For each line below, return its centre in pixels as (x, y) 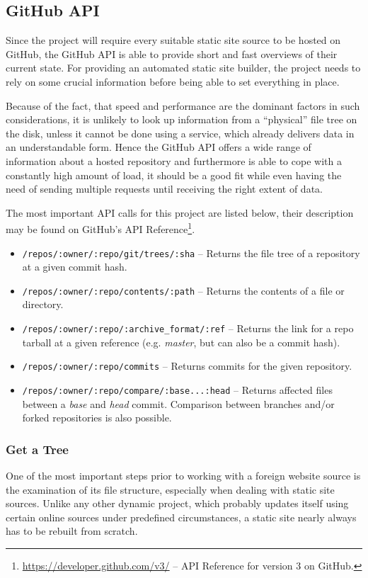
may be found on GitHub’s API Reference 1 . (100, 228)
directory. (43, 304)
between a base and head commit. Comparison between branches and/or (178, 403)
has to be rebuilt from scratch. (72, 531)
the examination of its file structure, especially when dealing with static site (170, 489)
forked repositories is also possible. (97, 418)
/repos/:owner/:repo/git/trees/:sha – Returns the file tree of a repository (191, 253)
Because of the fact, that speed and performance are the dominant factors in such (183, 105)
